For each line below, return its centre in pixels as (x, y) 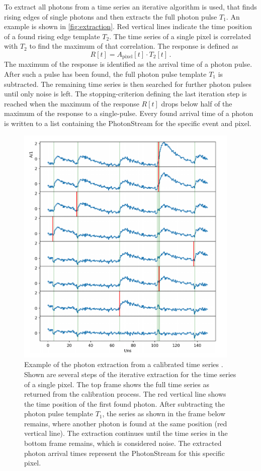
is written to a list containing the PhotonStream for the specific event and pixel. (128, 123)
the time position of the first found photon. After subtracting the (125, 403)
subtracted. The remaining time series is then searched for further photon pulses (128, 84)
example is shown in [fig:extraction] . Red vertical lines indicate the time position (128, 26)
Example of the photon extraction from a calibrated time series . (124, 364)
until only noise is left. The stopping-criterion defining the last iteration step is (125, 94)
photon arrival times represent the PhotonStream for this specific (124, 453)
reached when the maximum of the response (72, 103)
